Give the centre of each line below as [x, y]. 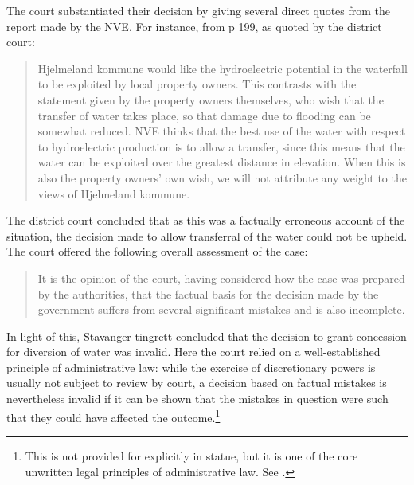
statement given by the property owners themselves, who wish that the [211, 99]
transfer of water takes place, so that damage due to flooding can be [204, 115]
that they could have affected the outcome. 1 [113, 416]
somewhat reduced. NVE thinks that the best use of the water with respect [222, 131]
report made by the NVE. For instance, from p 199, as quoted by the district [194, 26]
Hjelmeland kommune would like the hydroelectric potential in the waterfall [223, 68]
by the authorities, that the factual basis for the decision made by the [208, 293]
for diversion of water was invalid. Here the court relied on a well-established [193, 352]
